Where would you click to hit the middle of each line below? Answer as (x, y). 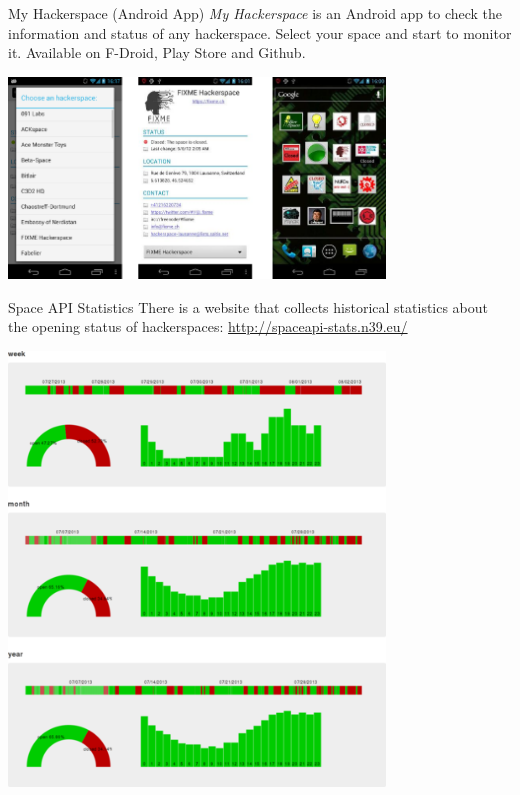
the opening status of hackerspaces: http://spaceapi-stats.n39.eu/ (208, 326)
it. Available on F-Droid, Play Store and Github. (157, 52)
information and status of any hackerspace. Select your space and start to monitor (260, 32)
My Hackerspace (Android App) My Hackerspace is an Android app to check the (255, 13)
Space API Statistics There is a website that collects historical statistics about (248, 306)
